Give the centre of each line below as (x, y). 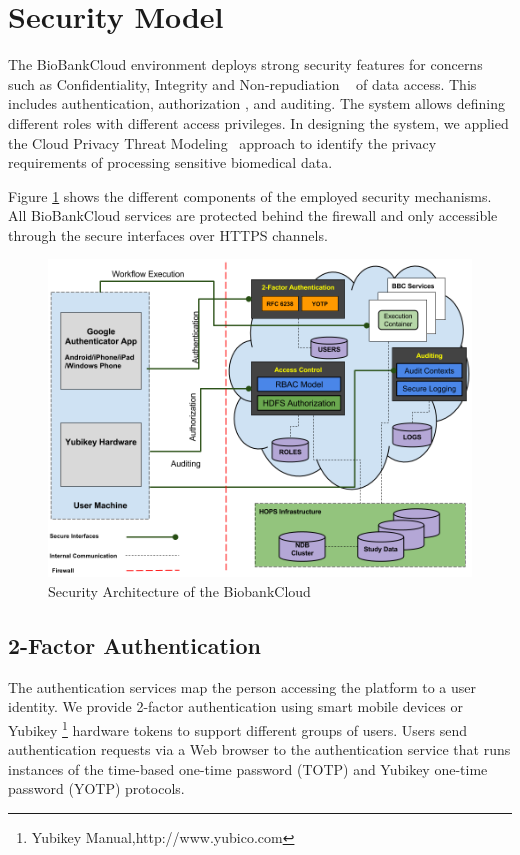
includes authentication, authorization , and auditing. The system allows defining (257, 103)
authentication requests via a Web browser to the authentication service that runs (259, 749)
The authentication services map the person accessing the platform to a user (242, 686)
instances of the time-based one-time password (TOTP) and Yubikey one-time (248, 768)
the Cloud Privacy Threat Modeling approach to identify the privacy (222, 142)
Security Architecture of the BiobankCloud (179, 591)
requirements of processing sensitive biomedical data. (170, 162)
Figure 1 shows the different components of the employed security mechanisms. (250, 195)
